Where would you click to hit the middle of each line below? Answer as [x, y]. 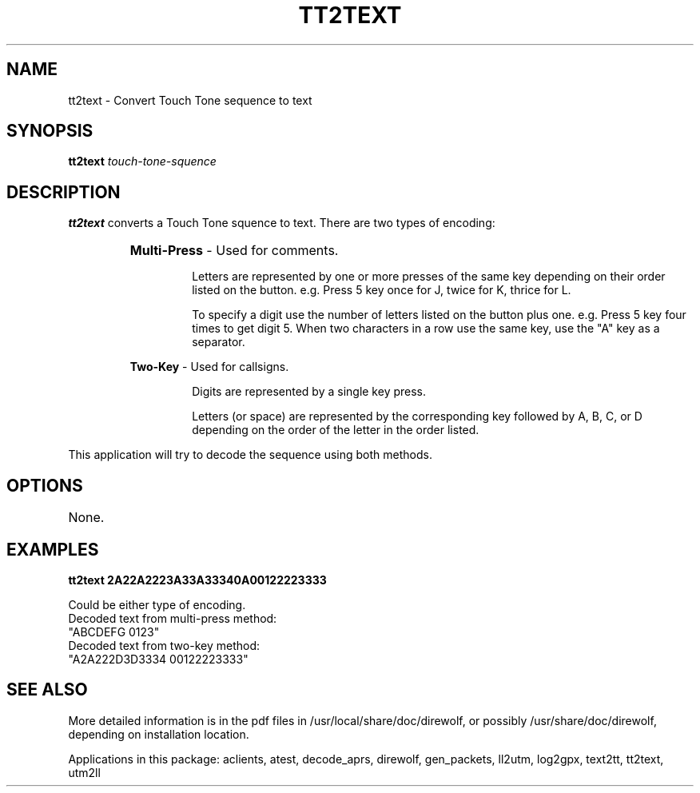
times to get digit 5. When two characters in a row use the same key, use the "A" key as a [426, 329]
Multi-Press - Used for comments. [234, 251]
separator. [219, 342]
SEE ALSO [47, 690]
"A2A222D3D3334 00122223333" [158, 659]
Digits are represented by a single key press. [309, 392]
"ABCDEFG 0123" [114, 632]
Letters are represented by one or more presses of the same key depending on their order [429, 277]
